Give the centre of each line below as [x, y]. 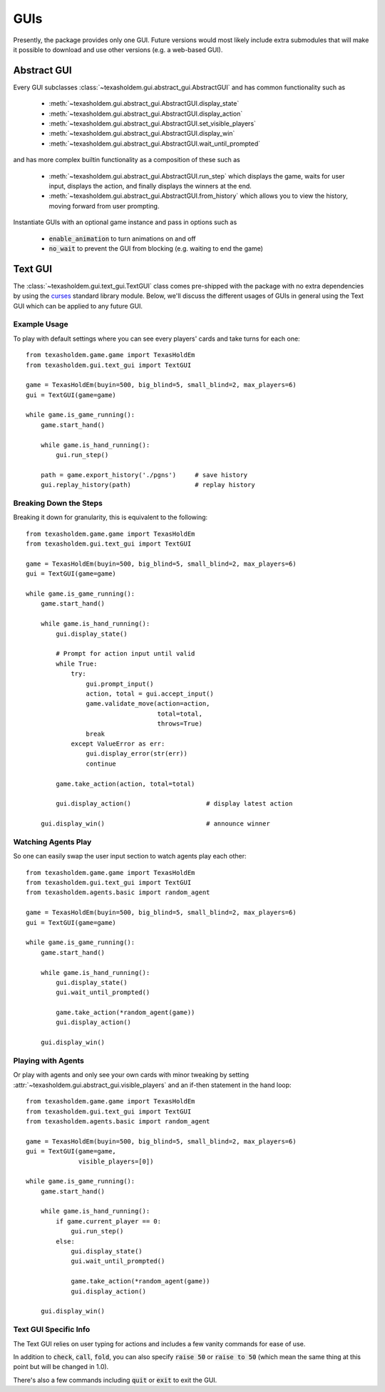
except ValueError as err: [118, 743]
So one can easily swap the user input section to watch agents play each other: [130, 856]
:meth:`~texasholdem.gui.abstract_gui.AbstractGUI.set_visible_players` [153, 124]
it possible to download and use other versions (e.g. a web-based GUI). [118, 49]
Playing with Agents [49, 1061]
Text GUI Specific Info [52, 1330]
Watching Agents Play [52, 841]
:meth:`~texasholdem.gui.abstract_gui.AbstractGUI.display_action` [146, 114]
